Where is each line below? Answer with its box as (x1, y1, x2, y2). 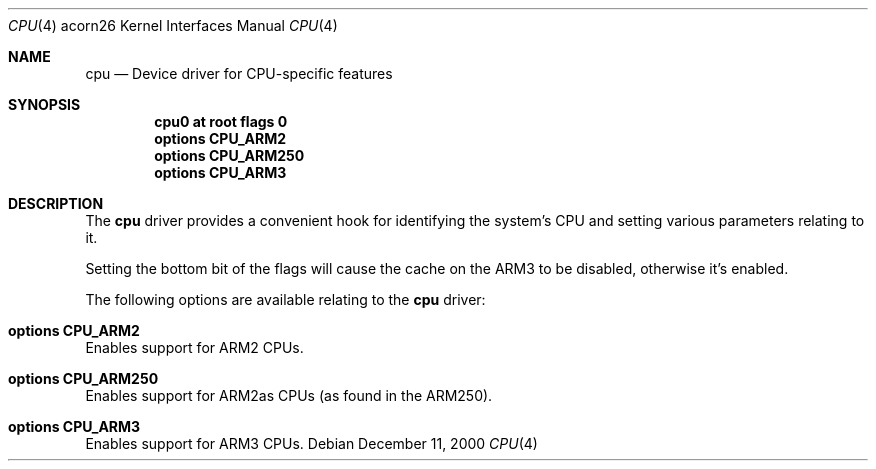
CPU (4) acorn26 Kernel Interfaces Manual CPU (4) (8, 17, 338, 34)
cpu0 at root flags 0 (154, 113, 288, 130)
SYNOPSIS (8, 96, 81, 113)
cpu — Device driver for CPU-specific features (85, 65, 393, 82)
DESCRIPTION (8, 195, 104, 212)
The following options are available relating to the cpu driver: (85, 291, 486, 308)
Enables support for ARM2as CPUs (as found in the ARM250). (85, 387, 493, 404)
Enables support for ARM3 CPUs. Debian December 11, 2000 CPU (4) (85, 435, 538, 452)
